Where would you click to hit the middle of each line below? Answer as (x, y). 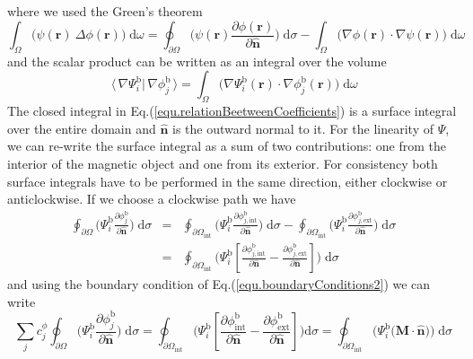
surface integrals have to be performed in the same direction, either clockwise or (228, 181)
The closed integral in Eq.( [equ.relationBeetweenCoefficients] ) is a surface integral (232, 111)
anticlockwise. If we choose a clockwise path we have (152, 199)
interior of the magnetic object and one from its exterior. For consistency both (223, 164)
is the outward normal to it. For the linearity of (303, 128)
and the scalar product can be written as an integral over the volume (197, 61)
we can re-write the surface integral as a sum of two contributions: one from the (227, 146)
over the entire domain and (82, 128)
